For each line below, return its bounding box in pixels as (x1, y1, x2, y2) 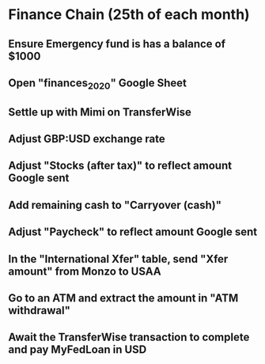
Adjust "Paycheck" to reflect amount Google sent (8, 226, 258, 239)
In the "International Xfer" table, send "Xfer (8, 252, 229, 266)
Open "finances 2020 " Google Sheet (8, 76, 187, 92)
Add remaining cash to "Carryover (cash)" (8, 198, 222, 211)
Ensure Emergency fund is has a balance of (8, 37, 226, 51)
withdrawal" (8, 303, 71, 317)
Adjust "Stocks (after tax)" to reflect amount (8, 159, 232, 173)
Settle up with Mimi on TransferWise (8, 105, 192, 119)
